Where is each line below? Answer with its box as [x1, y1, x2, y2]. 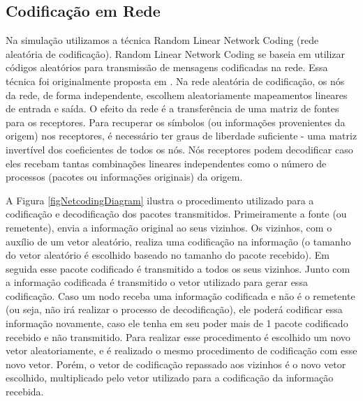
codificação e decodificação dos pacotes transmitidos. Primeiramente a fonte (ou [6, 206, 347, 221]
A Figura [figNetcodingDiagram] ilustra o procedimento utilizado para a [6, 192, 314, 207]
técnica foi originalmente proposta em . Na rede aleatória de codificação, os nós [6, 73, 345, 88]
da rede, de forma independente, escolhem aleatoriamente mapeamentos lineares [6, 87, 348, 102]
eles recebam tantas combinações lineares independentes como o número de [6, 156, 327, 170]
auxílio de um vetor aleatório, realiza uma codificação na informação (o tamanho [6, 234, 351, 248]
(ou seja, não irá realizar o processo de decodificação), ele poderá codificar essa [6, 302, 343, 317]
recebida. [6, 384, 44, 399]
